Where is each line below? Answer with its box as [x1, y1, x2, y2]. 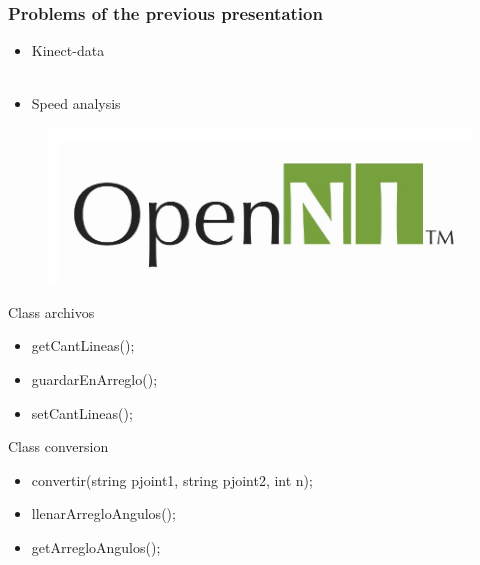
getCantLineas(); [31, 335, 135, 356]
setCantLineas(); [31, 402, 133, 423]
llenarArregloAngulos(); [31, 503, 176, 524]
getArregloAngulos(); [31, 536, 161, 557]
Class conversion [8, 436, 109, 457]
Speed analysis [31, 93, 121, 114]
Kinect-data [31, 40, 105, 61]
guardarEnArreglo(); [31, 369, 158, 390]
